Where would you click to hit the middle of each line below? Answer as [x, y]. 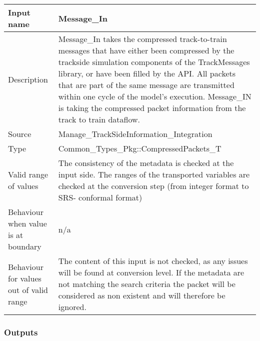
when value [27, 223]
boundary [25, 246]
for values [25, 278]
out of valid [28, 289]
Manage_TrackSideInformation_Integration [135, 134]
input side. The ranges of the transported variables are [154, 174]
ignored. [72, 307]
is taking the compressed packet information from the [152, 108]
